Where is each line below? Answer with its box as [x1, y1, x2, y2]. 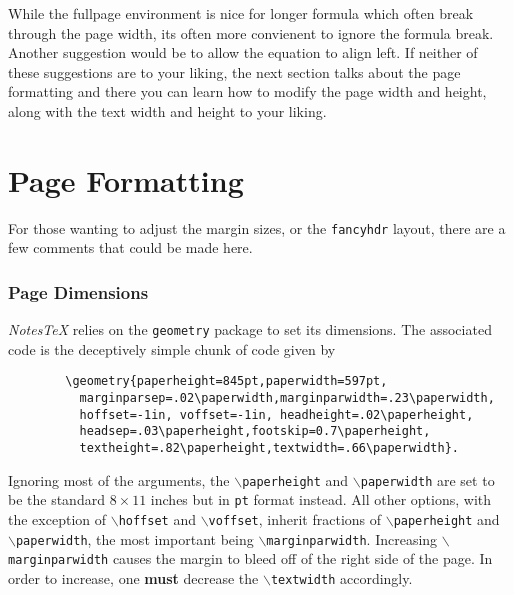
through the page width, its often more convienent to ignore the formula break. [8, 22, 494, 43]
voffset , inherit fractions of [208, 509, 382, 529]
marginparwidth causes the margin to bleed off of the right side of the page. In [8, 548, 493, 569]
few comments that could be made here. [8, 237, 253, 258]
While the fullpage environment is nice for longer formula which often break [8, 3, 474, 23]
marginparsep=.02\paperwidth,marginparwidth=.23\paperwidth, [79, 391, 495, 406]
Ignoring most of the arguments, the [8, 469, 230, 490]
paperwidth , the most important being [15, 528, 254, 549]
